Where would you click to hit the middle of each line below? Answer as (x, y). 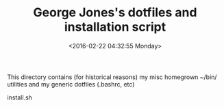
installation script (115, 27)
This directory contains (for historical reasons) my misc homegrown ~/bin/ (112, 77)
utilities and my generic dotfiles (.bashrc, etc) (71, 84)
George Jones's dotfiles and (115, 13)
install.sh (20, 97)
